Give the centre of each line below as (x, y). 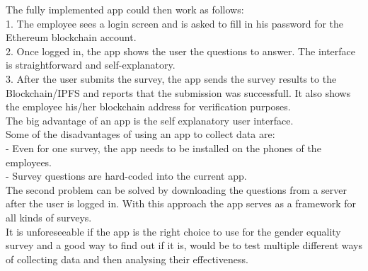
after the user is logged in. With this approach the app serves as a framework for (181, 203)
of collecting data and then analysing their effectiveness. (127, 259)
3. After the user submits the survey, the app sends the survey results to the (171, 78)
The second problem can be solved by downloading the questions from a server (176, 189)
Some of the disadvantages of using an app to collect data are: (140, 134)
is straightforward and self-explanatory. (91, 65)
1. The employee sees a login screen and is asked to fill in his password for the (175, 23)
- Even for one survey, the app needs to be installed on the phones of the (163, 148)
